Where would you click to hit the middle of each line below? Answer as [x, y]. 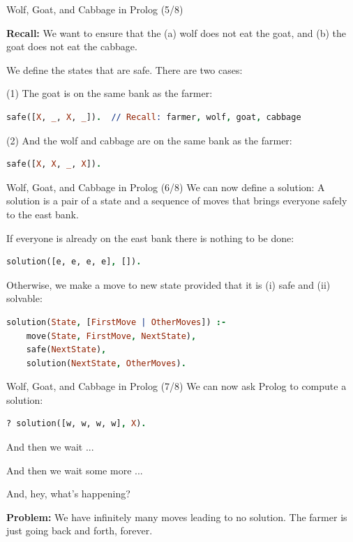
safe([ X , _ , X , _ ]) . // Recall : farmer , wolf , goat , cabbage [154, 117]
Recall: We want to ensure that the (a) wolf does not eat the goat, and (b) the [176, 32]
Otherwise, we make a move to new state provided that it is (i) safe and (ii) [168, 284]
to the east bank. [43, 214]
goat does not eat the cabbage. [72, 46]
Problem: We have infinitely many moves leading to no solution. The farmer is [177, 517]
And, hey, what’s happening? [68, 494]
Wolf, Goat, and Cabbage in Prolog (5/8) [95, 9]
